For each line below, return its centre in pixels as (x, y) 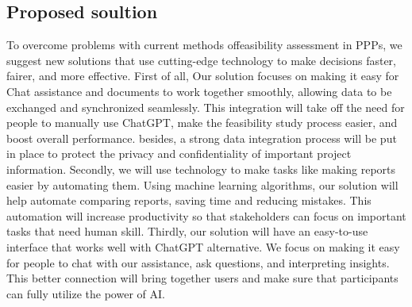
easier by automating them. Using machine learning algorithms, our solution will (202, 184)
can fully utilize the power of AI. (86, 293)
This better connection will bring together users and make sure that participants (202, 278)
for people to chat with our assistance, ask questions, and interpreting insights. (198, 262)
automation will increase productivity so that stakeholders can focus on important (206, 215)
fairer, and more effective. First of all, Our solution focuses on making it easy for (203, 76)
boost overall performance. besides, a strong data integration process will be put (202, 138)
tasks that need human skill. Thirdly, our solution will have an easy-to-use (187, 231)
